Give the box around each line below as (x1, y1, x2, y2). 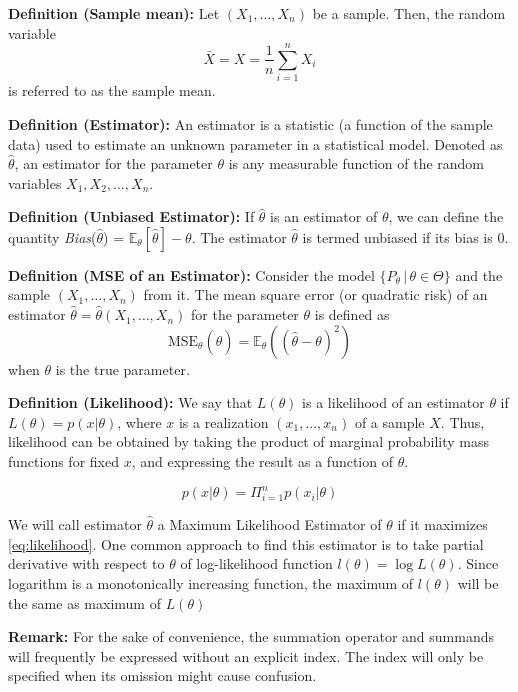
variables (8, 172, 62, 193)
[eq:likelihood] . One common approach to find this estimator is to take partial (8, 533, 484, 554)
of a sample (354, 411, 425, 432)
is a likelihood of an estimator (302, 392, 485, 413)
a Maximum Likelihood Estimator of (157, 514, 382, 535)
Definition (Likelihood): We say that (8, 392, 253, 413)
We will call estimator (8, 514, 142, 535)
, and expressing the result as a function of (131, 451, 393, 472)
